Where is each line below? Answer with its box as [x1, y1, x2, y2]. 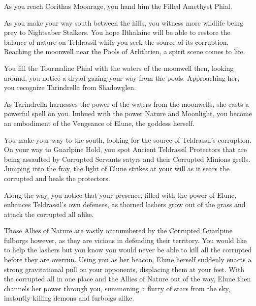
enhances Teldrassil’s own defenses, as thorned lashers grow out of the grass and [4, 199, 246, 210]
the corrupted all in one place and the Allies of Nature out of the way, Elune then [4, 274, 251, 284]
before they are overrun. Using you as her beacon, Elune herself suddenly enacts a [4, 254, 252, 265]
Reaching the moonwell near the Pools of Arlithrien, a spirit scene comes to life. [4, 46, 245, 57]
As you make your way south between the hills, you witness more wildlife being [4, 17, 244, 28]
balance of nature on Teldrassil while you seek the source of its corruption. [4, 36, 229, 47]
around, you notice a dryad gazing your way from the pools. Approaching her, [4, 72, 239, 83]
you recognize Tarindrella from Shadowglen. [4, 82, 136, 92]
